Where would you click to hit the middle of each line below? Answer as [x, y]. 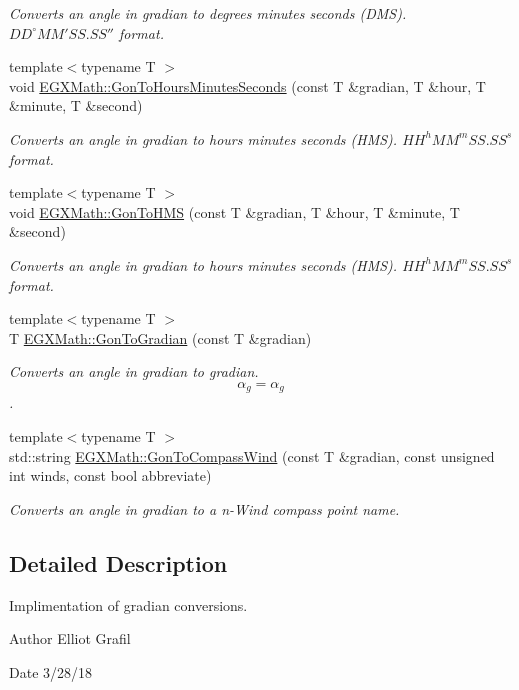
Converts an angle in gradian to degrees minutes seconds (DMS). [208, 13]
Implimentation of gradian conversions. [128, 604]
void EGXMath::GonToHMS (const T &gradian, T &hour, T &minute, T [234, 211]
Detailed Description [118, 562]
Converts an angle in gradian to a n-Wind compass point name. [204, 508]
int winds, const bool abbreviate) [110, 475]
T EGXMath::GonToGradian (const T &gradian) [160, 337]
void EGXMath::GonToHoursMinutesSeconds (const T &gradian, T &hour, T [247, 85]
